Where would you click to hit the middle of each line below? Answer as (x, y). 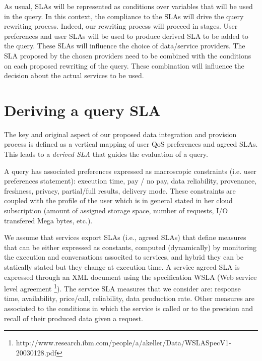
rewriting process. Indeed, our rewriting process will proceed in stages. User (121, 26)
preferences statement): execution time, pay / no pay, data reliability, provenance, (130, 181)
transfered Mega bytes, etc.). (48, 220)
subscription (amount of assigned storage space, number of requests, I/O (116, 210)
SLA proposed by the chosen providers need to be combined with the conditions (128, 55)
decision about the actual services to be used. (74, 75)
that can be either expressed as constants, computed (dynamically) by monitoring (130, 247)
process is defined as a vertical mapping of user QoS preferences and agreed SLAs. (131, 144)
